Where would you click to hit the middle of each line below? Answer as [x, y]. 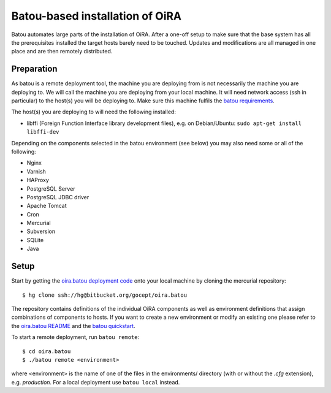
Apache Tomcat [47, 206]
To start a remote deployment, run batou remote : [75, 337]
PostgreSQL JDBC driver [58, 197]
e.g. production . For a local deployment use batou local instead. [96, 382]
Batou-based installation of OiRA [97, 16]
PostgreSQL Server [51, 189]
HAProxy [38, 180]
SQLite [35, 240]
